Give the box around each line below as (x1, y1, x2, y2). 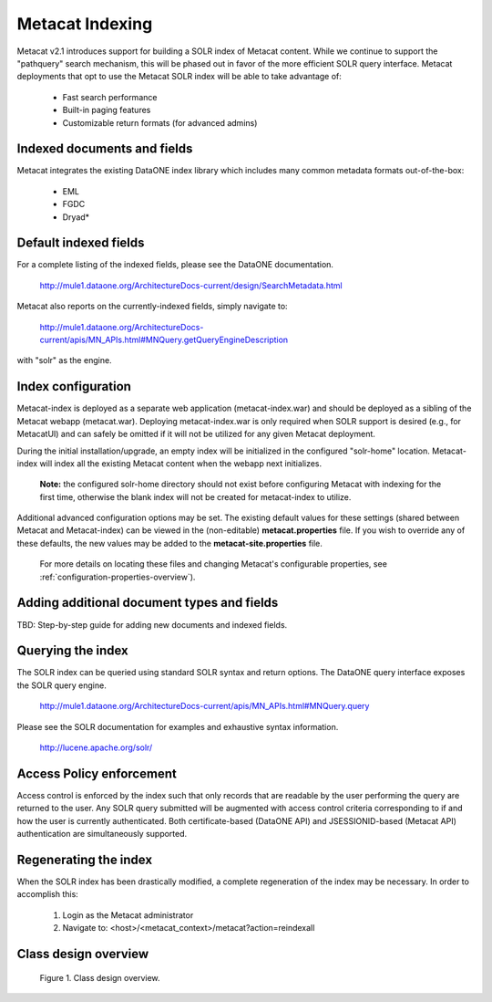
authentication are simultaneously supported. (16, 829, 188, 840)
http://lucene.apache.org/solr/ (39, 742, 153, 753)
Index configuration (16, 379, 132, 394)
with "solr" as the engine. (16, 355, 113, 366)
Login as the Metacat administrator (62, 909, 194, 921)
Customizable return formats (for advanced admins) (62, 117, 258, 128)
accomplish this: (16, 889, 79, 900)
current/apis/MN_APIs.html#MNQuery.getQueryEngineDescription (39, 334, 289, 346)
